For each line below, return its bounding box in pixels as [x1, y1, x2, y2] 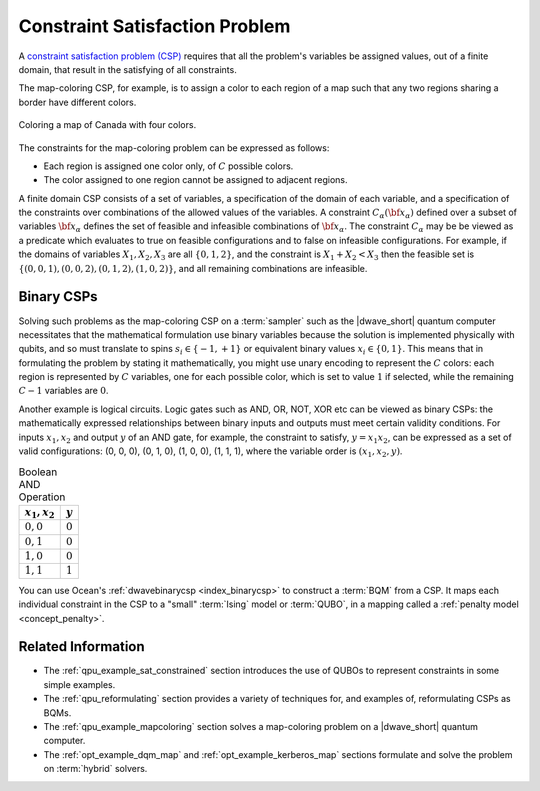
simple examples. [43, 678, 116, 690]
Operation [18, 490, 66, 504]
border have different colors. [18, 96, 137, 108]
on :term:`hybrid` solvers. [43, 763, 148, 775]
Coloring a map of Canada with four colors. [18, 119, 197, 131]
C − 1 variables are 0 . [18, 385, 109, 397]
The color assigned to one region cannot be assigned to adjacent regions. [43, 174, 349, 186]
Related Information [18, 638, 145, 655]
